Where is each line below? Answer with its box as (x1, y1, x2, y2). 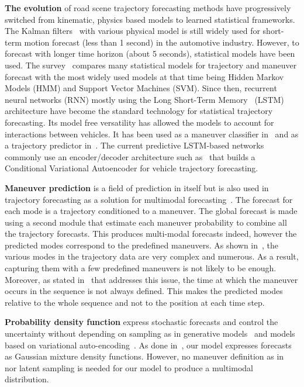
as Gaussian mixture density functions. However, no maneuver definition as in (5, 350, 284, 362)
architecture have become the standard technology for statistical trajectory (5, 105, 273, 117)
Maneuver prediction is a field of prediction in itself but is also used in (5, 181, 269, 193)
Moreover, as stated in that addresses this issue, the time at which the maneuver (5, 273, 298, 285)
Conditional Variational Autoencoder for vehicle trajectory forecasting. (5, 162, 258, 174)
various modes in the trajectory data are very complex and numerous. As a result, (5, 250, 299, 262)
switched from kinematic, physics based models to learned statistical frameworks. (5, 13, 295, 25)
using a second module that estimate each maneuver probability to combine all (5, 216, 287, 228)
